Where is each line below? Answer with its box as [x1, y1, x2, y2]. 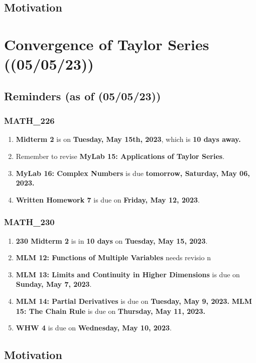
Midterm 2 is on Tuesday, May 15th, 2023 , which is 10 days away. [16, 134, 241, 144]
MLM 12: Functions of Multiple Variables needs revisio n [16, 252, 211, 263]
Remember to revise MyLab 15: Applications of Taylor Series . [16, 150, 225, 161]
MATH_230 [4, 216, 55, 228]
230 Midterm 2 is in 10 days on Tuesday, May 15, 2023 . [16, 235, 208, 246]
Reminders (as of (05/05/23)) [4, 88, 161, 103]
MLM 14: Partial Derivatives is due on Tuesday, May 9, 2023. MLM [16, 295, 252, 306]
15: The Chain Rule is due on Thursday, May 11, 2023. [16, 305, 205, 316]
